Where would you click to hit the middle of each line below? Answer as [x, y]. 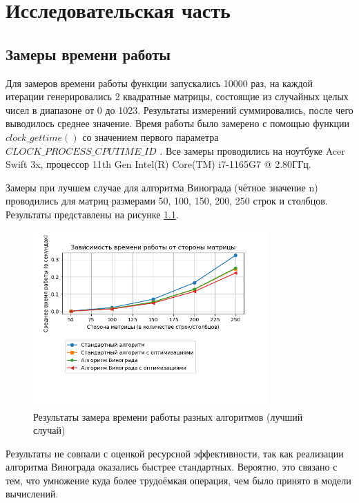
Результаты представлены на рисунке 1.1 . [92, 214]
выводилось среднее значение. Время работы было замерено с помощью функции [177, 123]
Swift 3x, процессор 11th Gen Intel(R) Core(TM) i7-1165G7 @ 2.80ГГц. [158, 164]
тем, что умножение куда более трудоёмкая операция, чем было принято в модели [178, 480]
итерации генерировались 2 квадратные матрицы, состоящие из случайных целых [177, 96]
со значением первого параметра [151, 136]
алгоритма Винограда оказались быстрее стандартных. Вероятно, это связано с [172, 467]
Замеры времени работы [88, 54]
